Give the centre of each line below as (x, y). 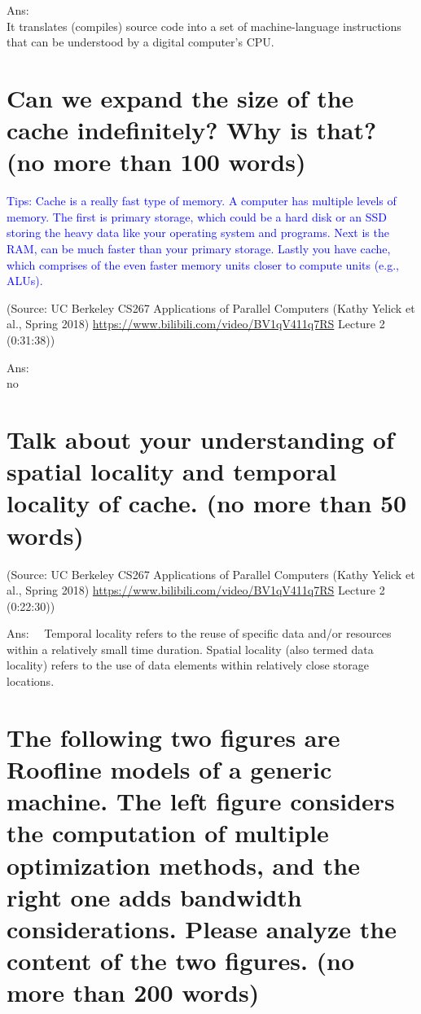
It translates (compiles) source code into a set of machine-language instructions (204, 26)
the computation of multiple (168, 833)
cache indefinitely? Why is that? (192, 130)
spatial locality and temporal (172, 471)
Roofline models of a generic (169, 769)
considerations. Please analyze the (202, 928)
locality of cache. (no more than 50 (207, 503)
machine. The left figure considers (201, 801)
